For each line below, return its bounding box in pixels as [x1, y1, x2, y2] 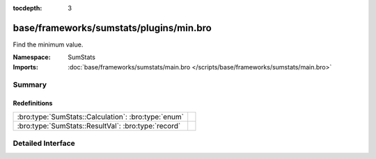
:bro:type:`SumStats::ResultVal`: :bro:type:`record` [17, 121, 181, 131]
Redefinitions [13, 99, 53, 108]
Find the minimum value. [13, 40, 84, 49]
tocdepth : [13, 4, 42, 12]
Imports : [13, 62, 38, 71]
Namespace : [13, 53, 52, 62]
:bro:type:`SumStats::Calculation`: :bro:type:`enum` [17, 112, 185, 122]
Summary [13, 80, 47, 90]
